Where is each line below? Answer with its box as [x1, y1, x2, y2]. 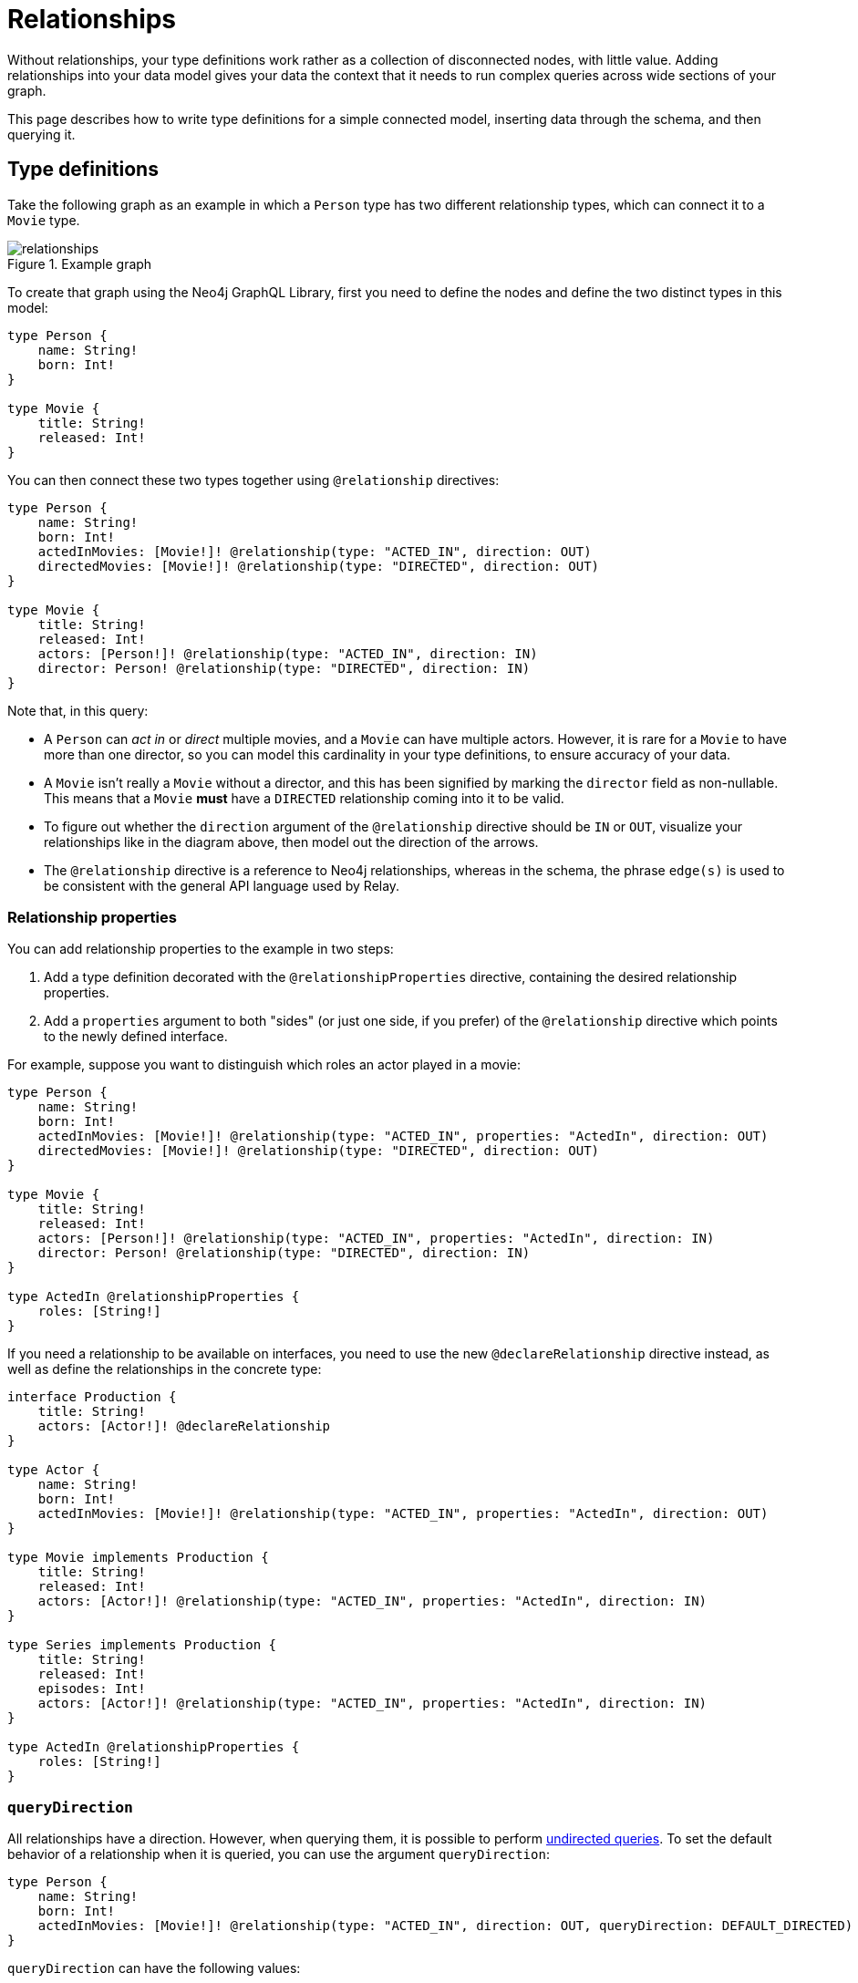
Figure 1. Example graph [7, 255, 152, 272]
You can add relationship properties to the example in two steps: [7, 941, 394, 957]
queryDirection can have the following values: [7, 1960, 301, 1977]
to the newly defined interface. [44, 1028, 228, 1045]
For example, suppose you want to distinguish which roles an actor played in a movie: [7, 1057, 522, 1073]
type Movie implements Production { [7, 1550, 269, 1565]
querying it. [7, 126, 76, 142]
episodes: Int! [37, 1681, 146, 1697]
